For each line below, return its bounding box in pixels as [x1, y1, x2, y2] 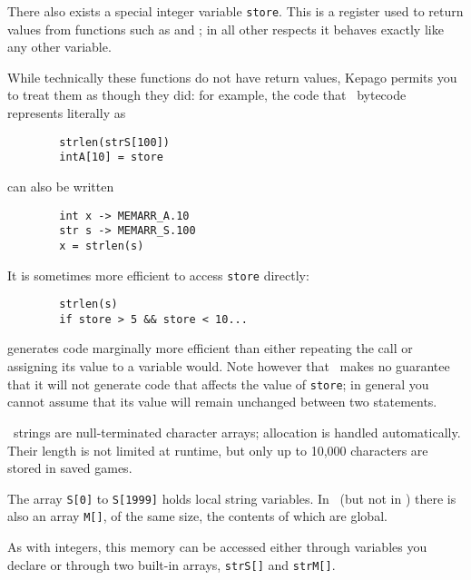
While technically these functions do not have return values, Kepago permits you [7, 67, 457, 86]
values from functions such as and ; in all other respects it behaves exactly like [7, 19, 444, 38]
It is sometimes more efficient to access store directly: [7, 265, 309, 284]
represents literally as [7, 103, 126, 123]
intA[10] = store [59, 151, 163, 164]
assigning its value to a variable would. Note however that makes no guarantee [7, 357, 450, 376]
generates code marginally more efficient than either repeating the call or [7, 339, 413, 358]
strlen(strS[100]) [59, 135, 170, 149]
